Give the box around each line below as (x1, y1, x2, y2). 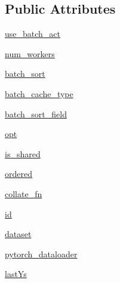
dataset (5, 228, 32, 240)
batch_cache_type (5, 87, 73, 99)
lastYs (5, 268, 27, 280)
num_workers (5, 47, 55, 60)
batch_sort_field (5, 107, 67, 120)
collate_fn (5, 187, 42, 200)
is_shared (5, 147, 41, 160)
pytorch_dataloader (5, 247, 78, 260)
